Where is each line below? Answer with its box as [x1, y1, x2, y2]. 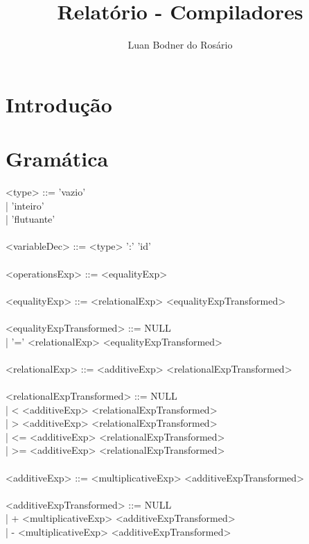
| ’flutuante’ [6, 212, 55, 226]
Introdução [6, 90, 112, 118]
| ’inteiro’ [6, 198, 44, 212]
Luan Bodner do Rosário [127, 37, 233, 52]
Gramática [6, 144, 109, 173]
